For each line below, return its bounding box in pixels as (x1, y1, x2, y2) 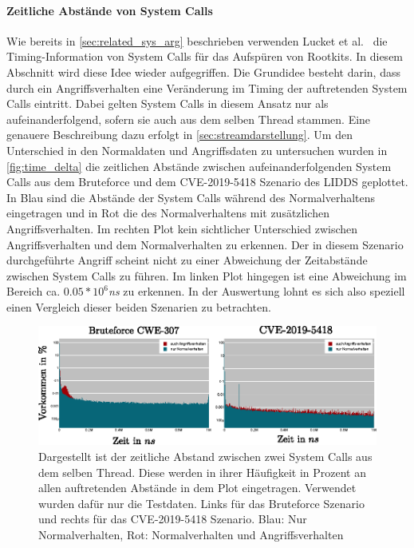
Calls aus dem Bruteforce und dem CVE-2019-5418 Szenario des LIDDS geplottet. (6, 173, 408, 190)
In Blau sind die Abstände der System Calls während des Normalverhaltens (6, 189, 376, 205)
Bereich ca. (6, 283, 61, 300)
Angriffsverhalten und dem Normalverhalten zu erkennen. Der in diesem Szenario (6, 236, 404, 252)
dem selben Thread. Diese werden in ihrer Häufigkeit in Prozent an (38, 463, 367, 480)
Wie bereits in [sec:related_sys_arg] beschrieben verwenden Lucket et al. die (6, 32, 388, 49)
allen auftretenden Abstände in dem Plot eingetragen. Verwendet (38, 479, 357, 496)
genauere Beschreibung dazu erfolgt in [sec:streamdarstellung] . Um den (6, 126, 353, 143)
